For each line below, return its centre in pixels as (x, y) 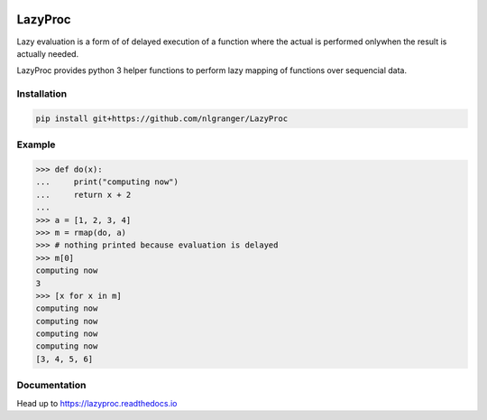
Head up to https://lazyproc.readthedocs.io (97, 403)
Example (36, 145)
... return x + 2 (83, 195)
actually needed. (48, 53)
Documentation (51, 386)
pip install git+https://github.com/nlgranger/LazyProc (162, 118)
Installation (42, 94)
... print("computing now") (107, 182)
